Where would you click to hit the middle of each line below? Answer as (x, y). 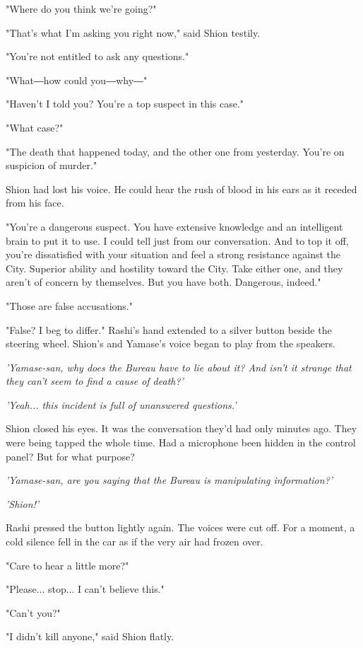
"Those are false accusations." (69, 305)
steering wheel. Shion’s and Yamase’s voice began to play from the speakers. (171, 343)
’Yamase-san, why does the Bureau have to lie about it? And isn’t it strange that (179, 367)
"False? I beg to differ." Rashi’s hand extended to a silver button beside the (169, 329)
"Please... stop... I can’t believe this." (85, 589)
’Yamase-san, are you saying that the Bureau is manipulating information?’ (169, 480)
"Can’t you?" (33, 612)
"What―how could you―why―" (77, 80)
